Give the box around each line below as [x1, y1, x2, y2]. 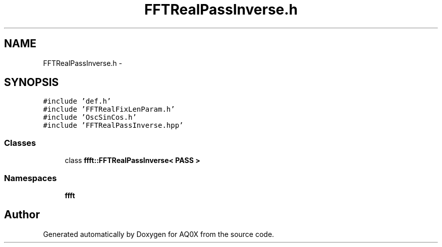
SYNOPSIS [4, 76, 59, 89]
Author [4, 208, 40, 221]
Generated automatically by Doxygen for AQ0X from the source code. [43, 229, 274, 238]
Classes [4, 137, 36, 148]
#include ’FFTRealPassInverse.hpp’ [43, 121, 184, 130]
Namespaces [4, 173, 57, 183]
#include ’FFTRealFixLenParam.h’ [43, 105, 175, 114]
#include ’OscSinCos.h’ [43, 113, 137, 122]
